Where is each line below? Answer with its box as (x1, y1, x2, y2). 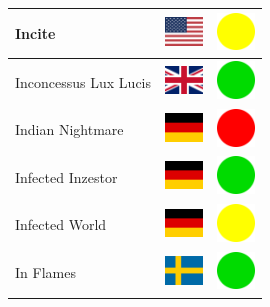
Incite (15, 22, 56, 43)
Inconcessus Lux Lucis (15, 71, 152, 92)
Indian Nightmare (15, 119, 124, 140)
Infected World (15, 214, 107, 235)
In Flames (15, 262, 76, 283)
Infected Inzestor (15, 166, 118, 187)
